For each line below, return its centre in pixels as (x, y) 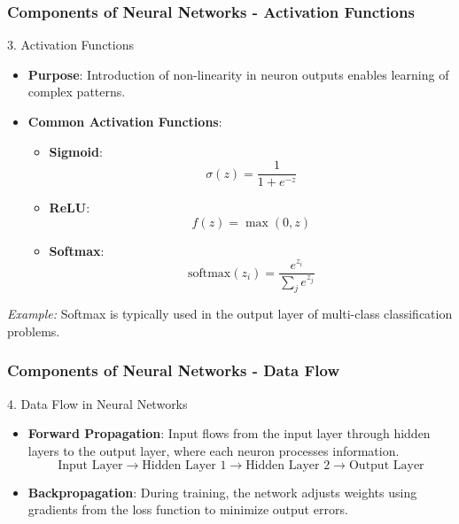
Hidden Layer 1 (184, 465)
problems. (34, 331)
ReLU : (70, 208)
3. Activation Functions (71, 45)
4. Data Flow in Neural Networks (97, 403)
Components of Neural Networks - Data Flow (174, 370)
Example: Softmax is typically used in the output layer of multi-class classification (230, 314)
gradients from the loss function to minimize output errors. (188, 509)
